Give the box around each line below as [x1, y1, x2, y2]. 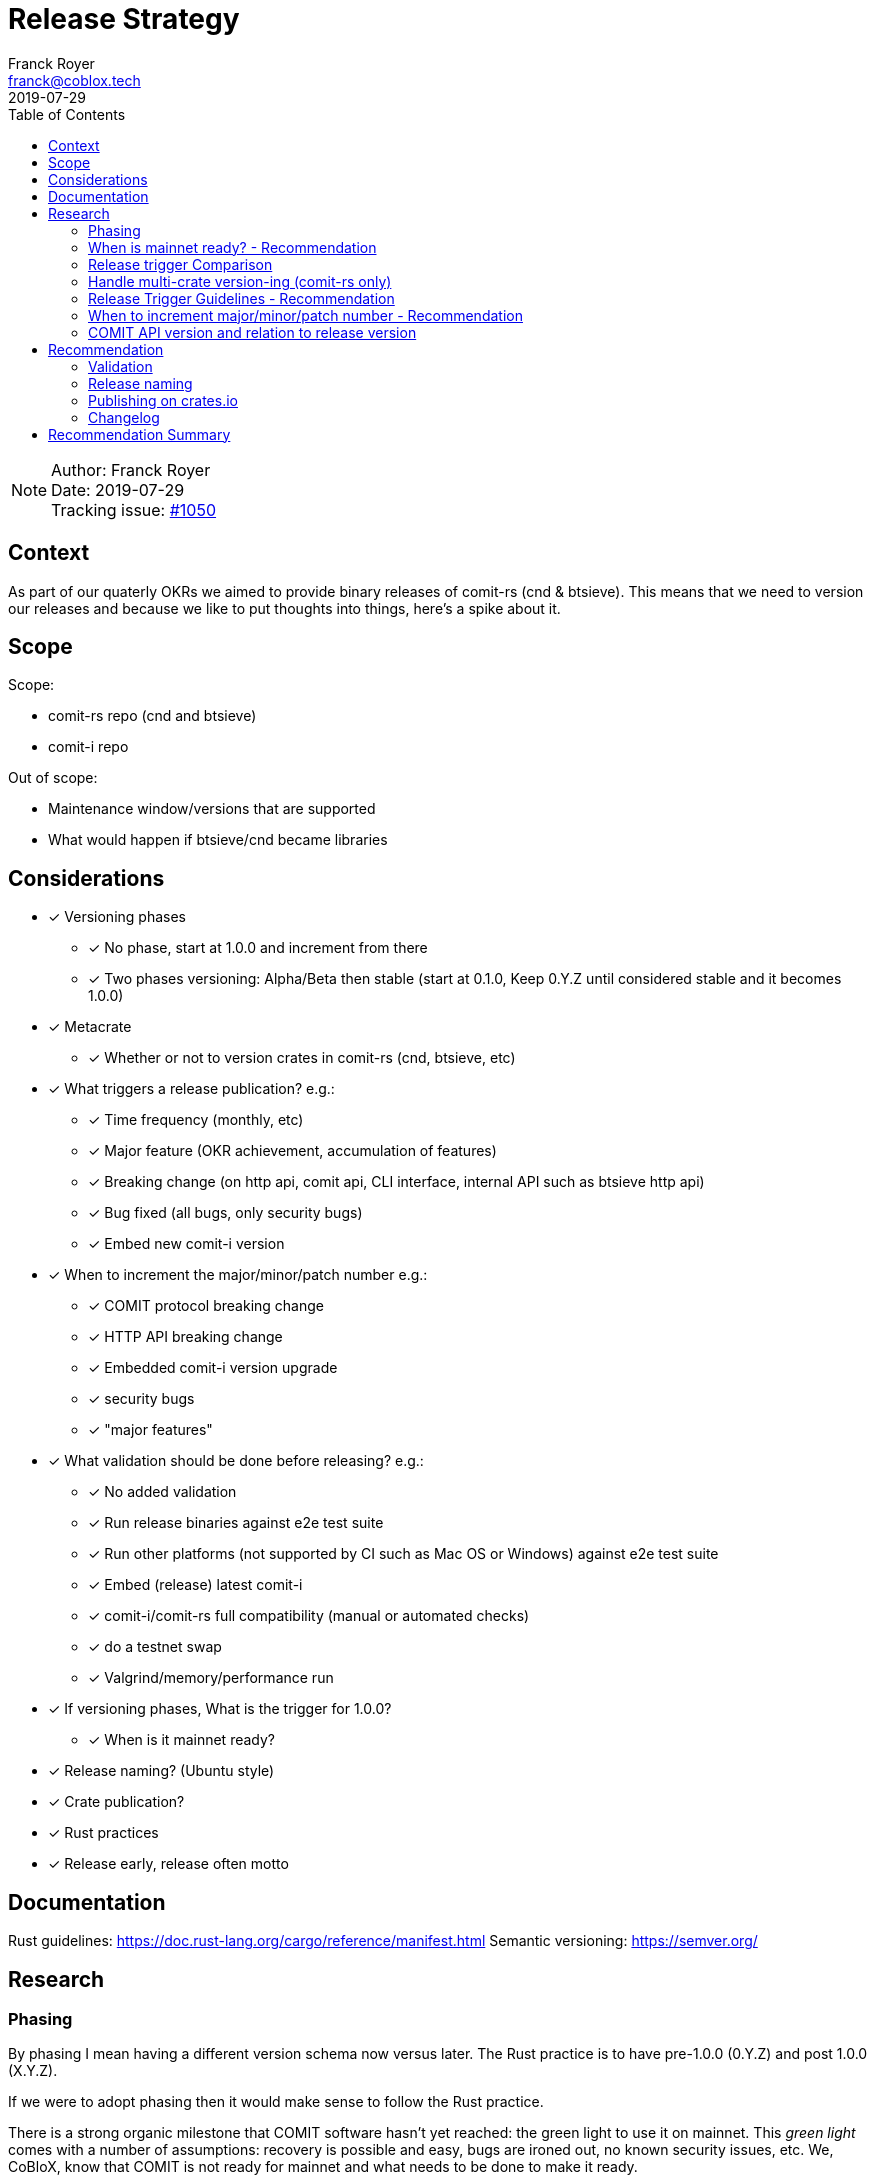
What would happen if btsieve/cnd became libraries [48, 831, 388, 849]
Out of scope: [8, 769, 98, 787]
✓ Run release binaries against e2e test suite [88, 1514, 384, 1532]
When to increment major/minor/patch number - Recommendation [88, 306, 523, 324]
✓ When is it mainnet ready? [88, 1731, 275, 1749]
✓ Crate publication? [48, 1793, 185, 1811]
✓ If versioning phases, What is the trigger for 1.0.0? [48, 1700, 392, 1718]
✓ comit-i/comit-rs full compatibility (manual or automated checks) [88, 1607, 530, 1625]
